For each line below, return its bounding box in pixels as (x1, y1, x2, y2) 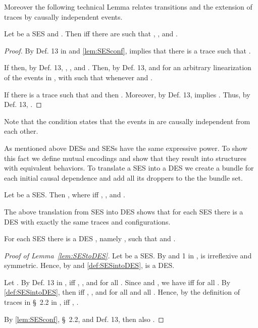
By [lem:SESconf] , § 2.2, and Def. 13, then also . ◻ (4, 313, 164, 324)
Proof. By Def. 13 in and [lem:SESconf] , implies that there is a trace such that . (4, 45, 251, 56)
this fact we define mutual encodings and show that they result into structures (4, 152, 247, 163)
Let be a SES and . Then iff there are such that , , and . (4, 28, 178, 39)
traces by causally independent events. (4, 11, 123, 22)
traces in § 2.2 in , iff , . (4, 297, 79, 307)
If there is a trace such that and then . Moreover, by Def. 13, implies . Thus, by (4, 89, 250, 99)
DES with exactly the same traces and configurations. (4, 216, 171, 227)
